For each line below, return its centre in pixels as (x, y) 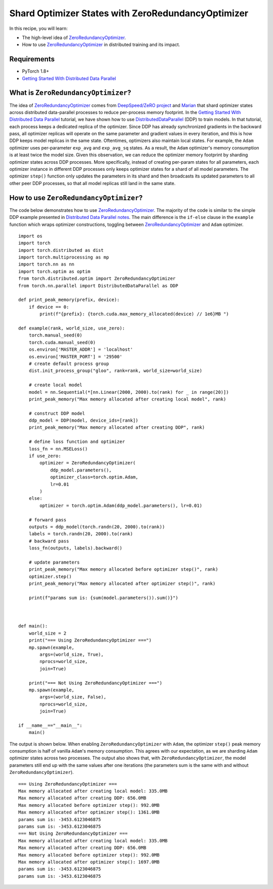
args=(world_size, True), (72, 654)
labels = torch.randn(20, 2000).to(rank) (81, 534)
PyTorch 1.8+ (36, 71)
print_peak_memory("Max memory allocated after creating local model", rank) (127, 399)
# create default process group (69, 363)
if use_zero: (45, 456)
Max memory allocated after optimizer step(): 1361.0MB (89, 812)
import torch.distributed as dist (61, 250)
